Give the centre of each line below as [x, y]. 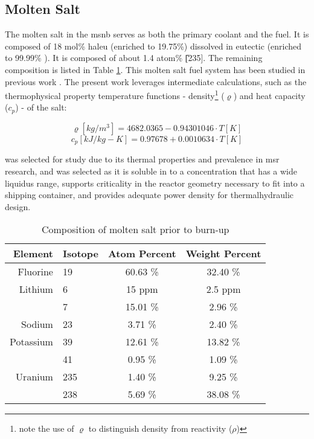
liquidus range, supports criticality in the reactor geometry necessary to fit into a [155, 183]
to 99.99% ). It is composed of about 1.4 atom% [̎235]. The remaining [134, 58]
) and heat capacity [269, 95]
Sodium [37, 324]
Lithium [36, 289]
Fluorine [35, 272]
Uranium [34, 377]
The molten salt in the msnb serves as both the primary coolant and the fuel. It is [157, 34]
